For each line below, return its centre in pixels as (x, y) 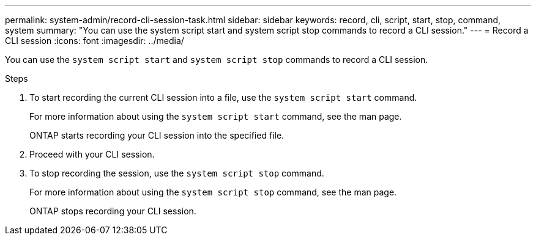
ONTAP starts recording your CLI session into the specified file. (157, 135)
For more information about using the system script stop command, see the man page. (213, 192)
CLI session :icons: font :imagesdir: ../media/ (95, 41)
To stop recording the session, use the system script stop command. (177, 173)
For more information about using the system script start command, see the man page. (216, 116)
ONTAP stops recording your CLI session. (113, 211)
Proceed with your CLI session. (92, 154)
